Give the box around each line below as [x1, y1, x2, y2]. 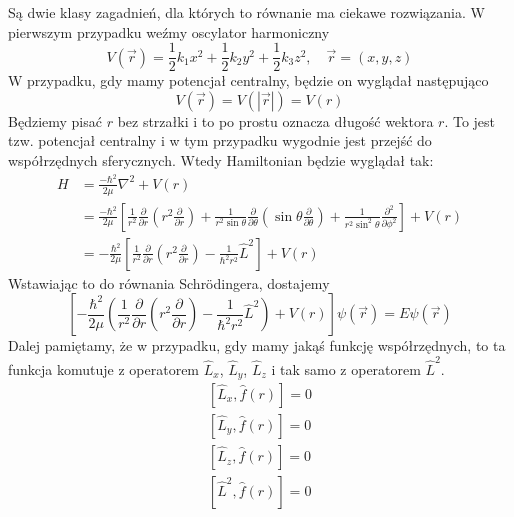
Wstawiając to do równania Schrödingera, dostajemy [8, 272, 330, 293]
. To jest [444, 110, 496, 131]
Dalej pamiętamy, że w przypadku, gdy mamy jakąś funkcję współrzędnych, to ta [8, 335, 506, 356]
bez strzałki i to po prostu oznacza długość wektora [117, 110, 434, 131]
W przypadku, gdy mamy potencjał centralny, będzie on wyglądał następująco [8, 70, 489, 91]
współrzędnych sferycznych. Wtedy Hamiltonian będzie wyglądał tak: [8, 150, 434, 171]
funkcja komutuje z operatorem [8, 358, 200, 379]
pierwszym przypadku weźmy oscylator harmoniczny [8, 21, 330, 42]
